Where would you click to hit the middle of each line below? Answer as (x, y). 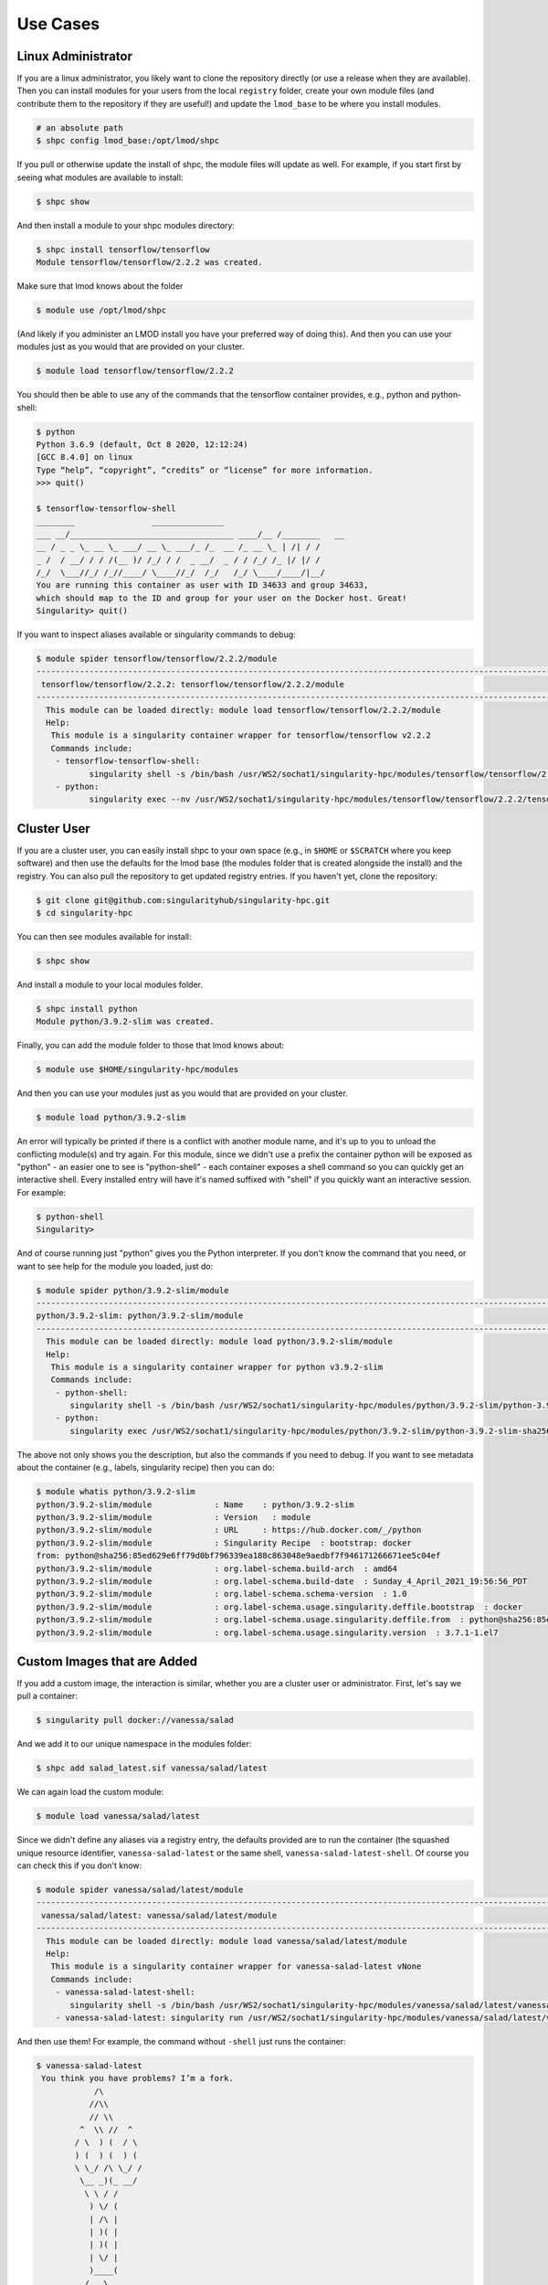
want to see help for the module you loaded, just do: (115, 1266)
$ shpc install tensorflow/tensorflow (123, 250)
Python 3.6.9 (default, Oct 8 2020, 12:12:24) (142, 445)
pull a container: (47, 1696)
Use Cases (58, 24)
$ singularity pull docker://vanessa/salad (135, 1720)
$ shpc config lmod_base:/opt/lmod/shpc (127, 141)
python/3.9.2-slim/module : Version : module (174, 1517)
